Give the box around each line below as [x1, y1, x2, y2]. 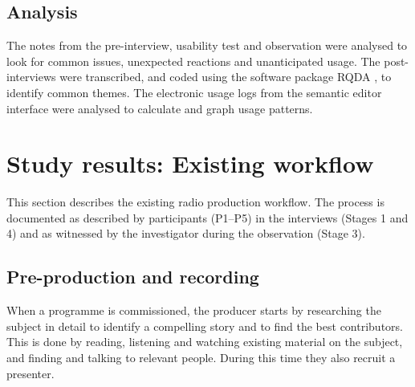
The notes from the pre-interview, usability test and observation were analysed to [6, 37, 408, 54]
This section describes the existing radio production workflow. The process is [6, 193, 384, 210]
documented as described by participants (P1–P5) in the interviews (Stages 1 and [6, 209, 409, 226]
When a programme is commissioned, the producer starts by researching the [6, 302, 381, 319]
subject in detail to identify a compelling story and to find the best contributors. [6, 317, 403, 334]
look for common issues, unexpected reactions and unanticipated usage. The [6, 52, 380, 69]
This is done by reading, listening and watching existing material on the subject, [6, 333, 403, 350]
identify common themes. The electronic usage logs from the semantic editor [6, 84, 382, 100]
